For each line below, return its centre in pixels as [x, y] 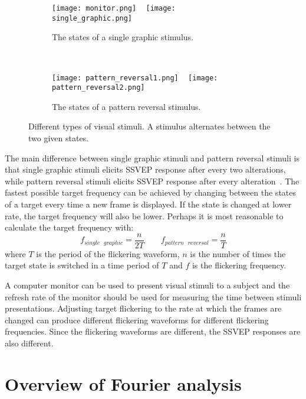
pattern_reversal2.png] [98, 88]
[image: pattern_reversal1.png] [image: [135, 78]
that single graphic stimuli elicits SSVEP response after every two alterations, [145, 169]
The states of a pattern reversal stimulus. [126, 106]
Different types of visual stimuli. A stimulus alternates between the [149, 126]
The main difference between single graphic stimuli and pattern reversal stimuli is [152, 158]
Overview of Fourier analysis [123, 383]
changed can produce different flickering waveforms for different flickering [137, 319]
